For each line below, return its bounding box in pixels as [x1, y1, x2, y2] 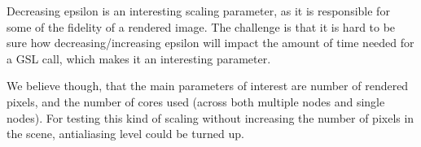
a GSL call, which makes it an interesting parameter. [7, 50, 271, 67]
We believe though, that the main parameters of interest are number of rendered [7, 77, 409, 94]
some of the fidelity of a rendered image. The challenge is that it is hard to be [7, 18, 396, 35]
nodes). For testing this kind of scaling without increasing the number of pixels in [7, 109, 414, 126]
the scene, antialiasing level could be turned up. [7, 125, 244, 142]
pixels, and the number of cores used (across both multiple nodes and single [7, 93, 385, 110]
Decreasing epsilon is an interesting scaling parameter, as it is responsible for [7, 2, 390, 19]
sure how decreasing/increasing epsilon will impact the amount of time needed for [7, 34, 414, 51]
